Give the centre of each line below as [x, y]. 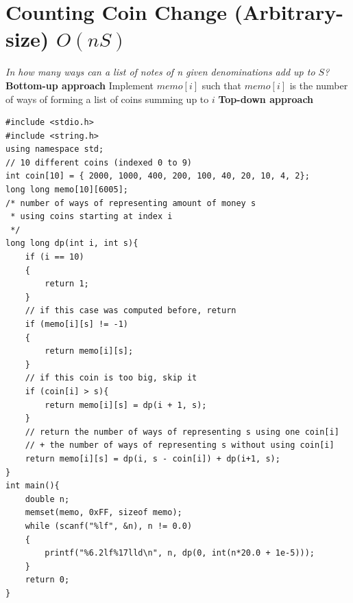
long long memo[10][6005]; [67, 190]
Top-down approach [266, 99]
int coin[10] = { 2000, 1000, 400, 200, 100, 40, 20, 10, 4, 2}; [158, 176]
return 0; [47, 580]
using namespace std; [55, 149]
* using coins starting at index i [92, 217]
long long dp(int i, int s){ [72, 243]
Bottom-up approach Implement [80, 85]
